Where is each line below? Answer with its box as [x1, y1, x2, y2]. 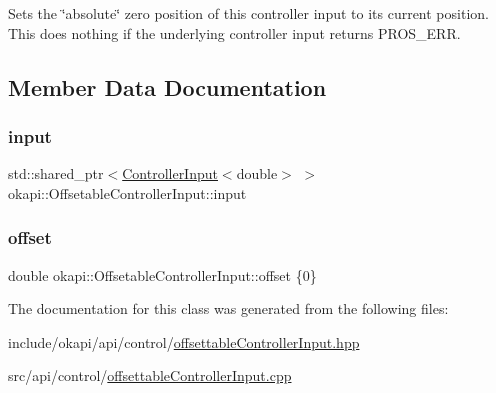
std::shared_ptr [8, 163, 104, 184]
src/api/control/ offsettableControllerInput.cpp [8, 365, 292, 386]
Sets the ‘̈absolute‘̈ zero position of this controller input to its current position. [8, 3, 489, 23]
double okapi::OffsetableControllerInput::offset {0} [8, 264, 317, 285]
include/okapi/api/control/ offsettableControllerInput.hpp [8, 331, 360, 352]
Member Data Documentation [8, 71, 327, 102]
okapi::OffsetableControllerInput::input [8, 182, 247, 203]
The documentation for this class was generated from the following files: [8, 298, 449, 319]
